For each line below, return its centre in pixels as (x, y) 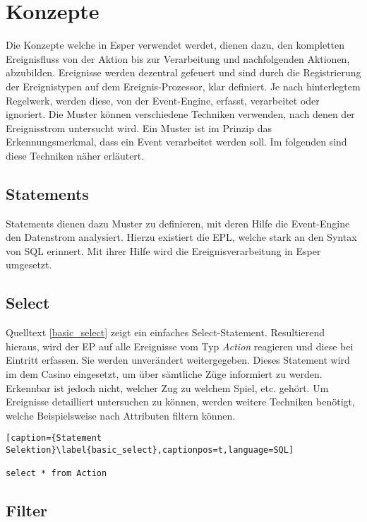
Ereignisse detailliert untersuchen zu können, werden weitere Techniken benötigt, (180, 402)
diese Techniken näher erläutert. (75, 155)
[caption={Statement (54, 438)
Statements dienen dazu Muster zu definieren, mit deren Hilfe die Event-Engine (178, 223)
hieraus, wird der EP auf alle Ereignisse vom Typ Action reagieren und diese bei (180, 346)
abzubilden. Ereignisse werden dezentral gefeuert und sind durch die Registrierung (183, 72)
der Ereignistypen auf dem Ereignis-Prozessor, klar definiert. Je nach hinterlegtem (183, 86)
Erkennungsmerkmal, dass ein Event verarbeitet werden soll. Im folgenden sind (176, 142)
